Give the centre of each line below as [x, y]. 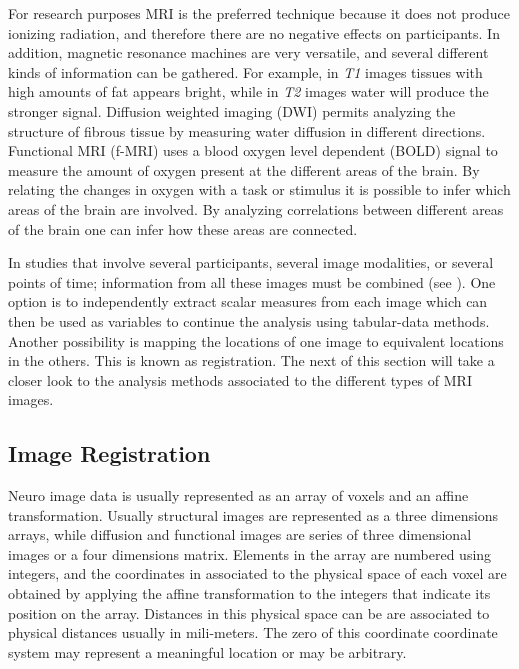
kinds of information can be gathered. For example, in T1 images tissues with [245, 71]
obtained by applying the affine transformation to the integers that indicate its [249, 593]
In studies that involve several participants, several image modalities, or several [251, 262]
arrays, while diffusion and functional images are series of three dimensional [240, 534]
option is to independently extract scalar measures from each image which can [248, 301]
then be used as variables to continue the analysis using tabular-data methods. [249, 320]
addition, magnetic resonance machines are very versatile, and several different [248, 52]
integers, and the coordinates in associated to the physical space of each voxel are [257, 573]
